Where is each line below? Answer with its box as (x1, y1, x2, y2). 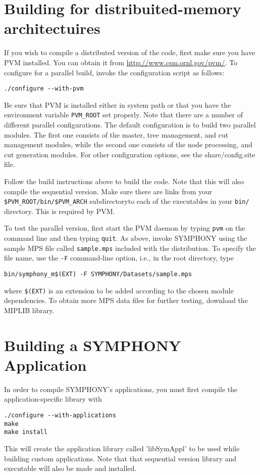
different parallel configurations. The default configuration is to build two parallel (4, 119, 256, 129)
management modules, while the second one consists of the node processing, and (4, 139, 252, 150)
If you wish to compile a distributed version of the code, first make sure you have (4, 47, 255, 58)
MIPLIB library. (4, 305, 55, 315)
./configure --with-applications (4, 412, 116, 419)
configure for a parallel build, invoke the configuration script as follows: (4, 67, 225, 77)
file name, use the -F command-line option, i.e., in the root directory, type (4, 252, 234, 263)
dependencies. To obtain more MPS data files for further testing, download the (4, 295, 248, 306)
